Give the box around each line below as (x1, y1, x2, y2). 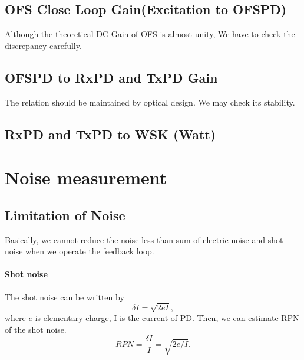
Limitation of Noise (5, 205, 125, 224)
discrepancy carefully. (5, 39, 82, 51)
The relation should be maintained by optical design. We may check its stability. (5, 96, 295, 108)
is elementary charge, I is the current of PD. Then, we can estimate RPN (35, 312, 299, 324)
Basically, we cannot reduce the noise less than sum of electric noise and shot (5, 233, 283, 246)
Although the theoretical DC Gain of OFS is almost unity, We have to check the (5, 28, 295, 40)
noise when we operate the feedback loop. (5, 245, 154, 257)
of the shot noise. (5, 323, 67, 335)
